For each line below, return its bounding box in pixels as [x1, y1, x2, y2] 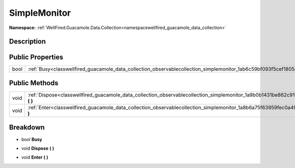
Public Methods [9, 79, 59, 87]
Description [9, 37, 46, 46]
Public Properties [9, 53, 63, 62]
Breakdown [9, 123, 45, 132]
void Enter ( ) [21, 154, 49, 160]
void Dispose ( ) [21, 145, 54, 151]
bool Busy [21, 136, 42, 142]
